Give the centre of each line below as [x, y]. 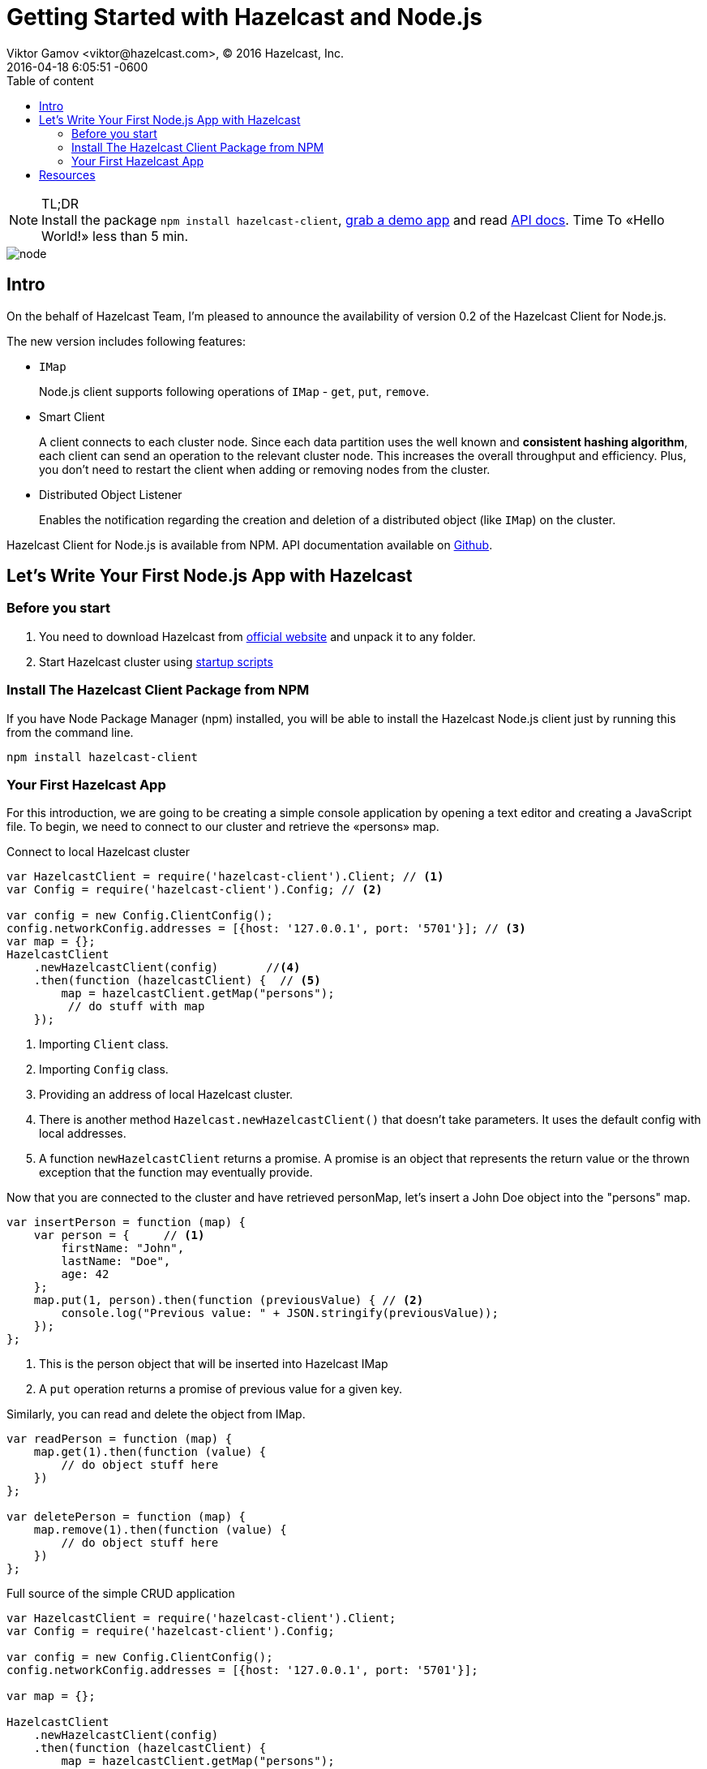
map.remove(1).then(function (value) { [160, 1530]
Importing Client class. [104, 1044]
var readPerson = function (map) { [120, 1439]
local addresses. [83, 1134]
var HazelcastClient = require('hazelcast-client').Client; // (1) [225, 877]
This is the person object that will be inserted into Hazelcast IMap [214, 1364]
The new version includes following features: [126, 341]
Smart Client [72, 416]
